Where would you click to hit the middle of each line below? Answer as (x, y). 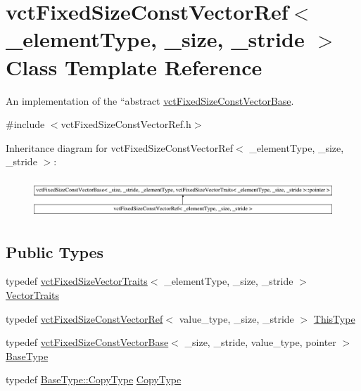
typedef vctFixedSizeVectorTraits (77, 281)
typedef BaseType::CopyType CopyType (94, 379)
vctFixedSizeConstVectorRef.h (126, 124)
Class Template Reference (134, 66)
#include (25, 124)
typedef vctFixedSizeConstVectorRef (84, 318)
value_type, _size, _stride (236, 318)
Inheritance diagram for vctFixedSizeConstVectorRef (120, 147)
